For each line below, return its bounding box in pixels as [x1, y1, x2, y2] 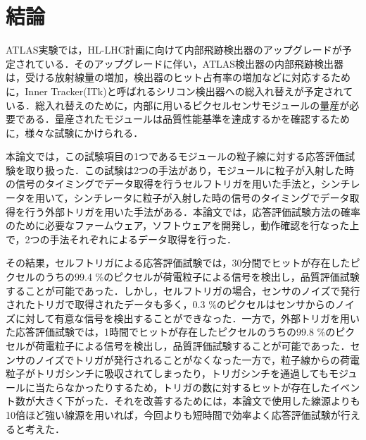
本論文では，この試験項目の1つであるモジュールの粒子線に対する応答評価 [6, 149, 345, 164]
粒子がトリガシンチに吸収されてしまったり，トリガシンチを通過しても [6, 366, 329, 381]
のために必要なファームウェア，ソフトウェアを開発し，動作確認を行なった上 [6, 218, 360, 233]
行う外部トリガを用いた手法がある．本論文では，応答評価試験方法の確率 [25, 204, 360, 219]
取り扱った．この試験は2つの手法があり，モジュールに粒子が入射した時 [25, 162, 355, 177]
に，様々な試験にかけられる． [6, 125, 144, 140]
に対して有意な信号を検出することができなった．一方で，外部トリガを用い [15, 310, 360, 325]
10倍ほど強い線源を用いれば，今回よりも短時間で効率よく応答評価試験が [6, 407, 341, 422]
